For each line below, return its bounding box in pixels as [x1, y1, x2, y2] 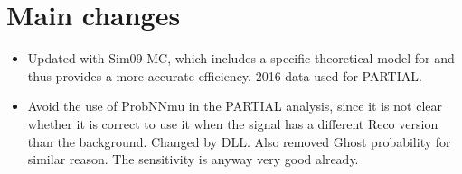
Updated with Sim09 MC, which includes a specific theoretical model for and [27, 49, 455, 68]
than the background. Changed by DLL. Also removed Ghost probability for [27, 132, 451, 151]
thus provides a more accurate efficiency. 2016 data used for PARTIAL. [27, 66, 422, 85]
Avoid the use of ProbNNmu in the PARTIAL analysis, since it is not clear [27, 96, 442, 115]
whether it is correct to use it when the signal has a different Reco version [27, 114, 438, 133]
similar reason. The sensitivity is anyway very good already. [27, 150, 359, 169]
